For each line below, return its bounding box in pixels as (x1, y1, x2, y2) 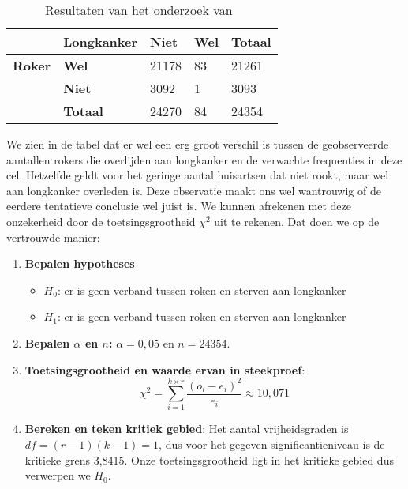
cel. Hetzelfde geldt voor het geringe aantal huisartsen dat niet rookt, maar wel (6, 167, 389, 183)
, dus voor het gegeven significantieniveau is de (159, 436, 385, 453)
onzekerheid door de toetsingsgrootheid (6, 213, 196, 229)
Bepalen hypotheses (24, 255, 135, 272)
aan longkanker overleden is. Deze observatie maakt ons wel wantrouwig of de (6, 182, 381, 198)
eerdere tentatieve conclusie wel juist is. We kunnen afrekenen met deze (6, 197, 352, 214)
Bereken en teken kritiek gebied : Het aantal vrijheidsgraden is (24, 420, 349, 437)
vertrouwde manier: (6, 228, 100, 245)
